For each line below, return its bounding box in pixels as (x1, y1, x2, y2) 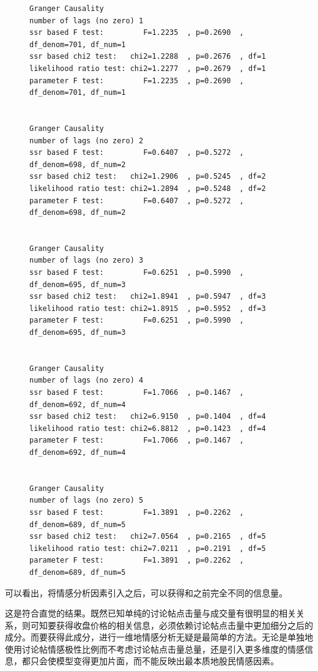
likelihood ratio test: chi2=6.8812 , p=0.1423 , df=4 (29, 424, 266, 433)
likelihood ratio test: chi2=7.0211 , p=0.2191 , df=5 (29, 544, 266, 553)
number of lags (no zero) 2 (29, 136, 144, 145)
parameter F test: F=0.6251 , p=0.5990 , (29, 316, 244, 325)
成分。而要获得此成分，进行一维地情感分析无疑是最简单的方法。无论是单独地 (5, 631, 313, 643)
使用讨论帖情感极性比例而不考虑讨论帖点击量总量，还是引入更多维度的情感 (5, 642, 305, 655)
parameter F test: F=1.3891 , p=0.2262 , (29, 556, 244, 565)
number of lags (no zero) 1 (29, 16, 144, 25)
